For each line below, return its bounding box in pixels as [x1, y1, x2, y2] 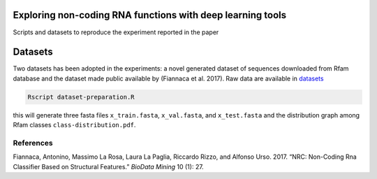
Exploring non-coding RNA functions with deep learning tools [13, 9, 286, 21]
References [13, 138, 53, 148]
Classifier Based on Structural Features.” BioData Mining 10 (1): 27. [13, 162, 204, 171]
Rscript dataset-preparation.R [27, 93, 135, 101]
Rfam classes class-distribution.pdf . [13, 121, 136, 129]
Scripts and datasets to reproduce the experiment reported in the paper [13, 28, 219, 36]
